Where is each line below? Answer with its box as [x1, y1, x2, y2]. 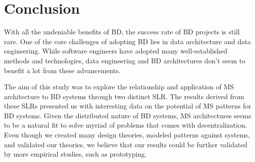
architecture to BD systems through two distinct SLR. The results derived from [4, 91, 244, 101]
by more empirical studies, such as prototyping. [4, 149, 147, 159]
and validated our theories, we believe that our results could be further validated [4, 139, 248, 149]
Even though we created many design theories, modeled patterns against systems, [4, 130, 250, 140]
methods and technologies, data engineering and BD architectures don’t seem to [4, 55, 246, 65]
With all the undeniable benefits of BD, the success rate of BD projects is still [4, 27, 240, 37]
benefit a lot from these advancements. [4, 65, 121, 75]
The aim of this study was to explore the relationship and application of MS [4, 81, 234, 92]
